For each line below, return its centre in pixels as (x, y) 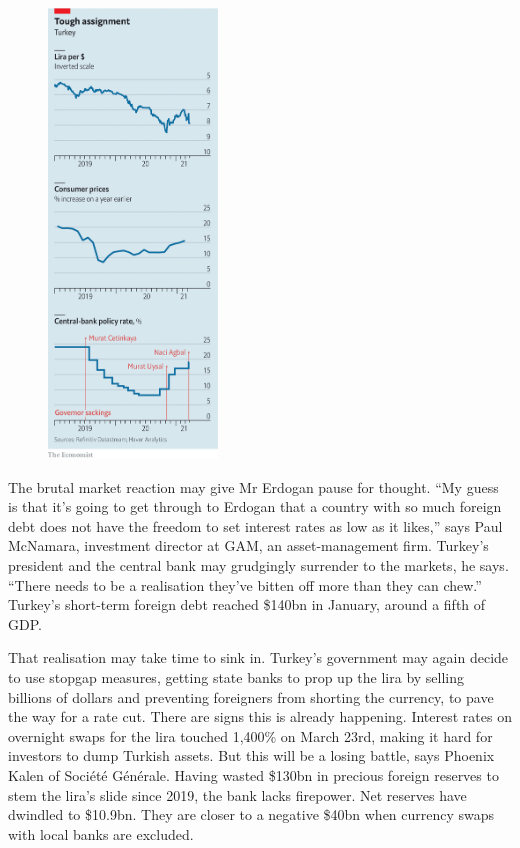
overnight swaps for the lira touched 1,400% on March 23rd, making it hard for (250, 735)
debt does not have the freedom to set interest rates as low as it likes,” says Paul (255, 525)
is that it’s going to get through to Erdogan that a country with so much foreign (255, 506)
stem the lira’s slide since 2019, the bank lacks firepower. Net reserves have (237, 794)
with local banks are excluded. (101, 833)
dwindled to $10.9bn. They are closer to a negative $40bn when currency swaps (251, 814)
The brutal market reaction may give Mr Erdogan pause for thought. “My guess (253, 486)
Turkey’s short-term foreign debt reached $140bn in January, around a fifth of (247, 604)
